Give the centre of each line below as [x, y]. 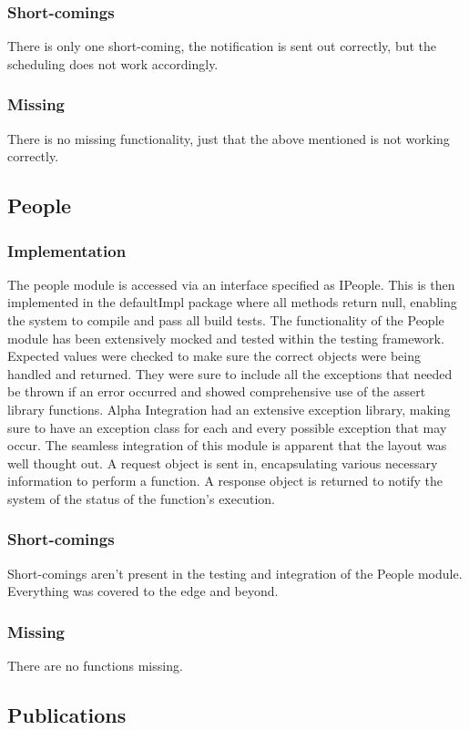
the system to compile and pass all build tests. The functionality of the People [226, 320]
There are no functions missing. [95, 666]
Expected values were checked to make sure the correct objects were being [214, 356]
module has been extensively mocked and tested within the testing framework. [226, 338]
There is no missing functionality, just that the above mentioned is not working [229, 138]
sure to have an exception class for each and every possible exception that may [227, 427]
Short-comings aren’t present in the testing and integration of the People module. [235, 573]
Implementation [67, 250]
